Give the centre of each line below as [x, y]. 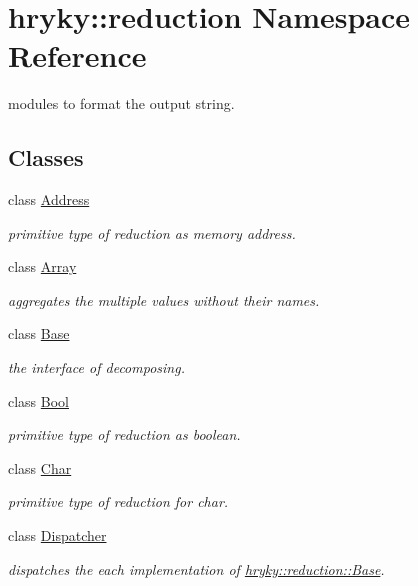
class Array [42, 266]
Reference [77, 55]
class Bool [39, 400]
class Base [39, 333]
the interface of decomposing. [96, 367]
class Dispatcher [57, 535]
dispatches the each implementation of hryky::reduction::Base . [196, 568]
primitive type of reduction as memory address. [152, 232]
